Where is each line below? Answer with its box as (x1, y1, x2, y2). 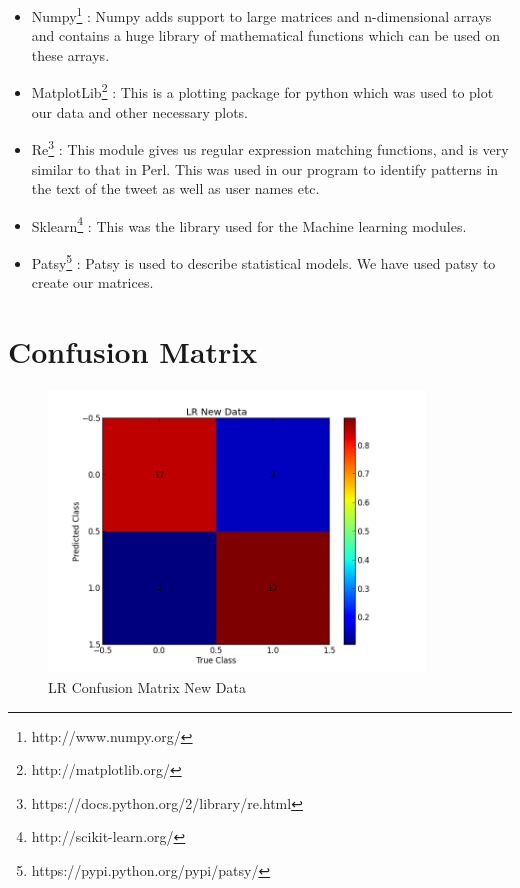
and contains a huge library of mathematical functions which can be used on (31, 25, 500, 46)
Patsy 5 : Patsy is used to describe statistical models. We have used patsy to (31, 249, 496, 273)
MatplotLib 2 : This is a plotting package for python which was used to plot (31, 79, 494, 103)
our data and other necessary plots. (31, 101, 248, 122)
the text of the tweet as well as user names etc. (31, 178, 320, 199)
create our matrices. (31, 272, 154, 293)
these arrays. (31, 44, 110, 65)
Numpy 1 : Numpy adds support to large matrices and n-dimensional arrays (31, 3, 492, 26)
